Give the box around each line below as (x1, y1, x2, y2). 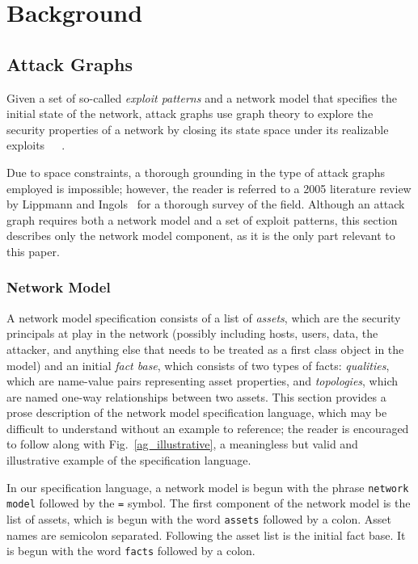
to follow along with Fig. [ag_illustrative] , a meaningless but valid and (6, 436, 358, 452)
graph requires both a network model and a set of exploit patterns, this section (6, 211, 398, 228)
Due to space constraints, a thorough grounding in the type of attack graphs (6, 163, 386, 180)
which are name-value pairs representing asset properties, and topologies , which (6, 372, 398, 389)
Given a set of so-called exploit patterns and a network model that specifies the (6, 89, 397, 106)
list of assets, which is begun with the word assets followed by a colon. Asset (6, 510, 391, 527)
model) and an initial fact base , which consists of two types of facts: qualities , (6, 356, 390, 373)
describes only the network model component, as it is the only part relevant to (6, 227, 395, 244)
